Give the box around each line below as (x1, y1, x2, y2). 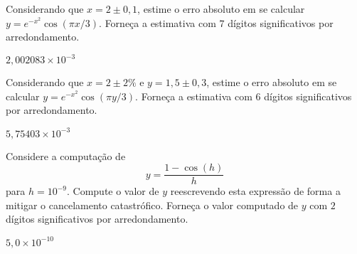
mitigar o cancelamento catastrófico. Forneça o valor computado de (6, 197, 299, 212)
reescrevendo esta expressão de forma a (170, 184, 341, 199)
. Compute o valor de (66, 184, 159, 199)
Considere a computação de (6, 148, 126, 163)
